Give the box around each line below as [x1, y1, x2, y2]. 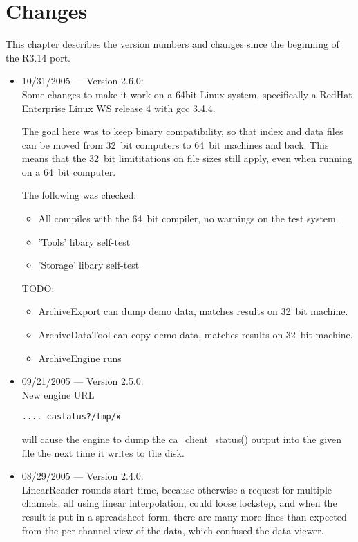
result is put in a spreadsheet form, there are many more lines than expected [21, 509, 347, 524]
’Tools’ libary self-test [38, 234, 131, 249]
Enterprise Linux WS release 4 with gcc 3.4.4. [21, 100, 216, 115]
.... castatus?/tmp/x [21, 412, 121, 422]
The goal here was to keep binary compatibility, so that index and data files [21, 124, 343, 138]
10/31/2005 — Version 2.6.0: [21, 73, 144, 88]
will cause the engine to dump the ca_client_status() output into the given [21, 432, 342, 446]
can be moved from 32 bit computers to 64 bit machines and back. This [21, 137, 329, 152]
